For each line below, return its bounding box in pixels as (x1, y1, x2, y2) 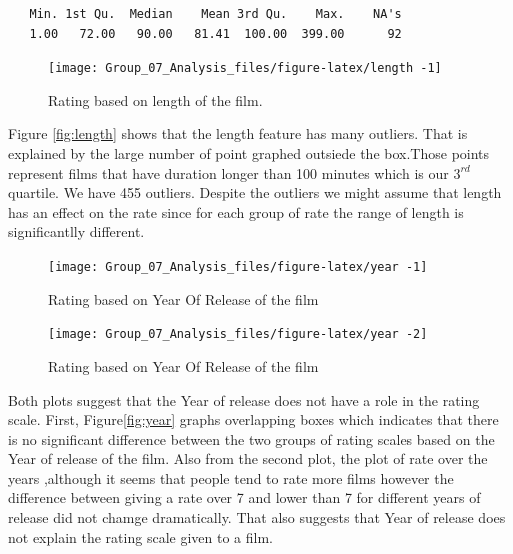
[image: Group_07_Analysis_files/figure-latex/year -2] (48, 327, 428, 342)
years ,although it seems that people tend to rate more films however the (8, 467, 454, 488)
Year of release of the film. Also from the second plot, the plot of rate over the (8, 448, 488, 469)
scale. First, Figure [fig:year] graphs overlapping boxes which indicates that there (8, 409, 499, 430)
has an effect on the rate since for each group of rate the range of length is (8, 201, 464, 222)
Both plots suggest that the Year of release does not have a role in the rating (8, 389, 480, 410)
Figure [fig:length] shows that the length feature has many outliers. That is (8, 123, 468, 144)
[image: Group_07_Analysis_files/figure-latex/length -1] (48, 61, 442, 76)
